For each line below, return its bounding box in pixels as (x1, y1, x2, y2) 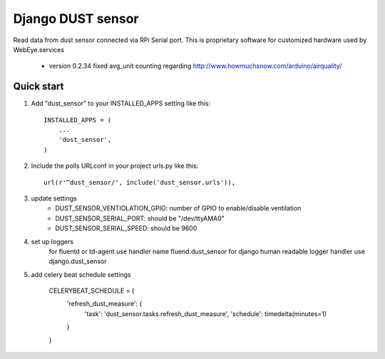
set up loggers (31, 237, 74, 246)
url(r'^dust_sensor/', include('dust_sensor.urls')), (43, 178, 235, 186)
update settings (31, 193, 78, 203)
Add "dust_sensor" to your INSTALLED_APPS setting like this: (31, 99, 211, 108)
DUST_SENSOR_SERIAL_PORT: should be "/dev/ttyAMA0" (55, 214, 225, 223)
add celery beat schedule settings (31, 270, 131, 278)
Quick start (13, 81, 64, 93)
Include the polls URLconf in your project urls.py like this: (31, 161, 199, 171)
